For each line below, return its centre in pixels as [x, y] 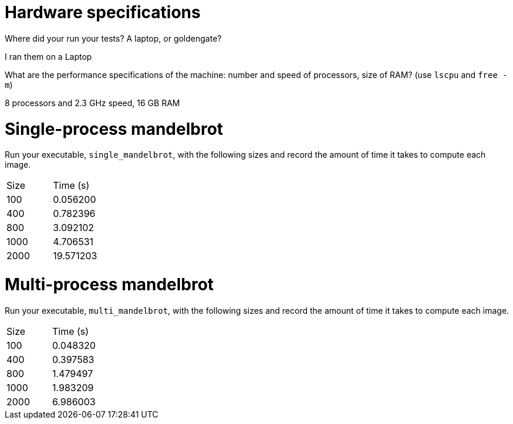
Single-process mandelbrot [114, 129]
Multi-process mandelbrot [109, 284]
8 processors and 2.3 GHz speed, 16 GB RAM [92, 103]
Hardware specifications [103, 12]
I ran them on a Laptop [48, 56]
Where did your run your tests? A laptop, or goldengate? [113, 38]
